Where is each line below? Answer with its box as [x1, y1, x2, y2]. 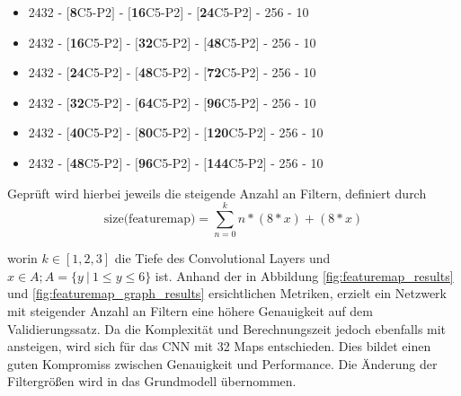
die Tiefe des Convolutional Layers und [114, 249, 331, 268]
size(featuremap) [103, 212, 196, 225]
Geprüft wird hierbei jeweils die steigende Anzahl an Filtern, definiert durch [7, 183, 427, 202]
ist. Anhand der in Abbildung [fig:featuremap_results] [155, 266, 454, 285]
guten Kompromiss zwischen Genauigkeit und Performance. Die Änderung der [7, 354, 438, 373]
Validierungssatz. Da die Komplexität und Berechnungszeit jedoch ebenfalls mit [7, 319, 447, 338]
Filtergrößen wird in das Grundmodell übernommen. [7, 372, 297, 391]
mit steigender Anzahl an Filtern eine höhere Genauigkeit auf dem [7, 302, 373, 321]
